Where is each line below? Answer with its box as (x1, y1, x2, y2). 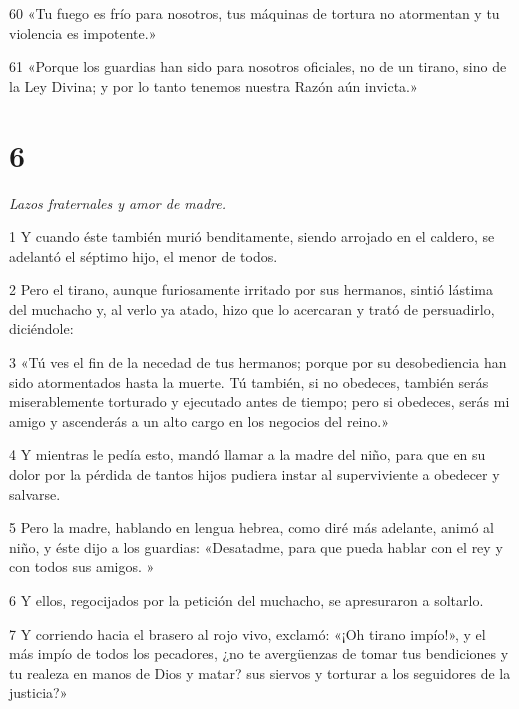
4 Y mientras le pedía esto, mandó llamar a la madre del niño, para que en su (9, 444, 486, 465)
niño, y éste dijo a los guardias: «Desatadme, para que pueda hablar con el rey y (9, 536, 503, 557)
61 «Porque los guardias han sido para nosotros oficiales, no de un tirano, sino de (9, 56, 507, 77)
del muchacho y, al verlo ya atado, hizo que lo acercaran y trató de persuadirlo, (9, 298, 495, 319)
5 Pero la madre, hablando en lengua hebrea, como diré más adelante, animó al (9, 517, 494, 538)
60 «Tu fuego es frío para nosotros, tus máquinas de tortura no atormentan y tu (9, 3, 500, 23)
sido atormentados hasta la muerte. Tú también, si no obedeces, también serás (9, 371, 489, 392)
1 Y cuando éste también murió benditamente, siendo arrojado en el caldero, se (9, 226, 495, 247)
